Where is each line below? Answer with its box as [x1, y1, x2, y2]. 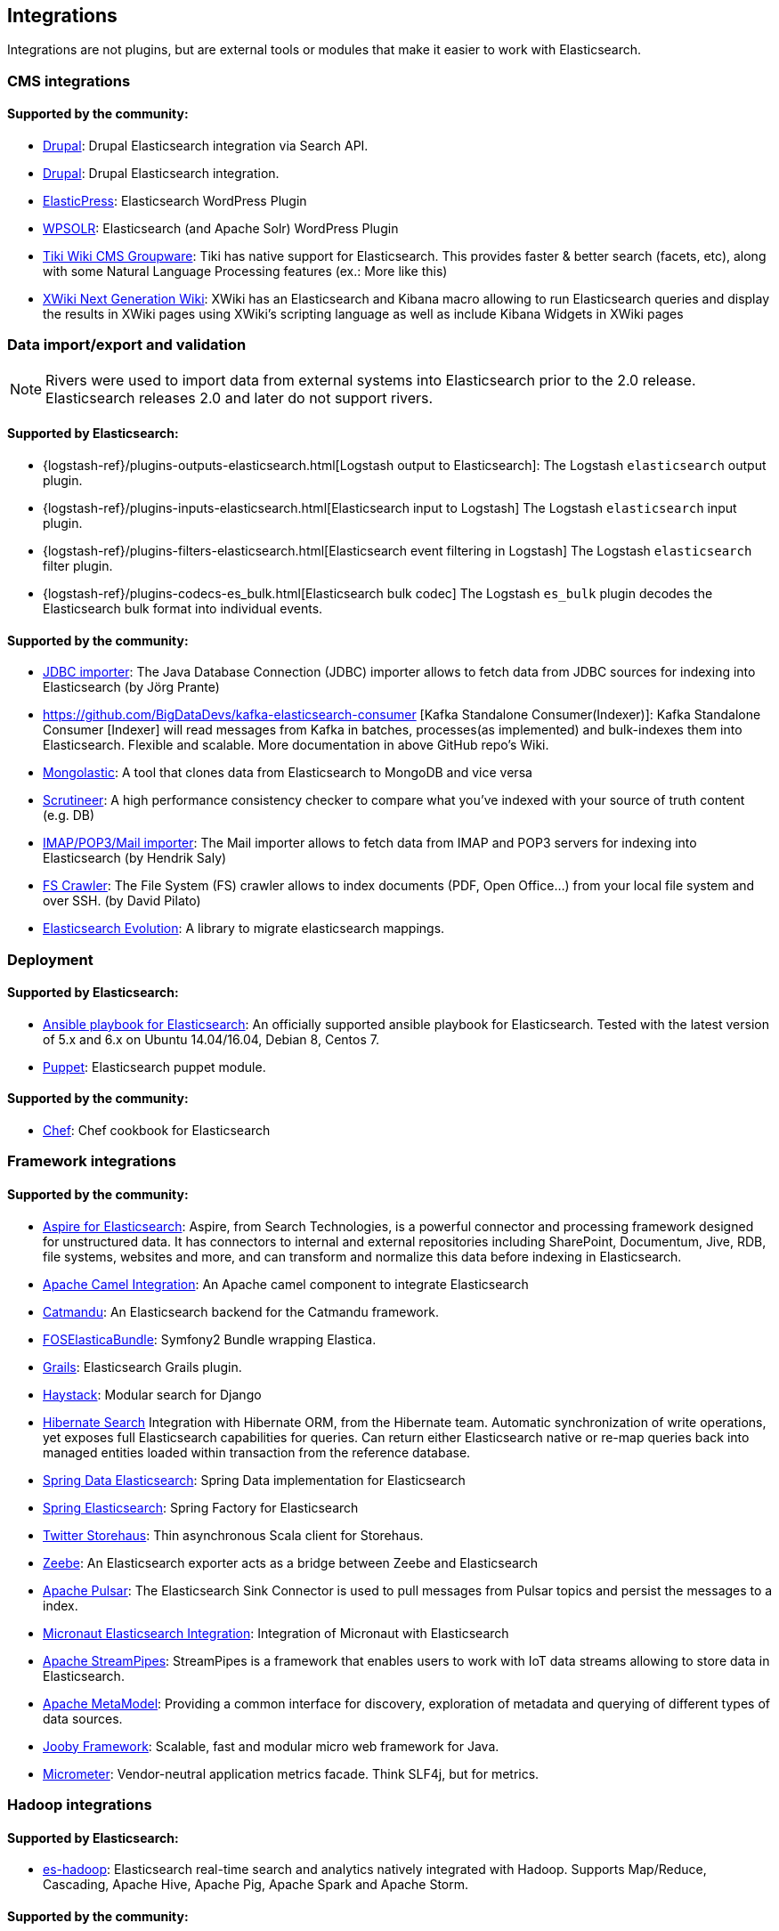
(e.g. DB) [43, 807, 95, 824]
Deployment [7, 950, 93, 969]
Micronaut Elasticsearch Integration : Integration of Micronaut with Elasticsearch [43, 1625, 509, 1641]
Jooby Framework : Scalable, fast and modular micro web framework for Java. [43, 1738, 499, 1754]
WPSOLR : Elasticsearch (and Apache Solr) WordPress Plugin [43, 221, 399, 237]
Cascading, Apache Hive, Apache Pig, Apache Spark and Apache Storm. [43, 1877, 469, 1893]
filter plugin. [43, 557, 113, 573]
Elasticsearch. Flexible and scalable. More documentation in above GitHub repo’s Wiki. [43, 737, 549, 753]
